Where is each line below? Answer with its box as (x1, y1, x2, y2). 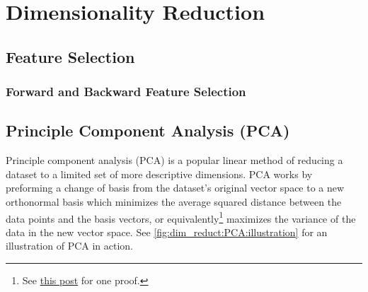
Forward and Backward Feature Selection (6, 83, 246, 100)
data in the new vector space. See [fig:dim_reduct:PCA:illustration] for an (6, 224, 328, 239)
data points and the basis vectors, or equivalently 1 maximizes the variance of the (6, 209, 356, 226)
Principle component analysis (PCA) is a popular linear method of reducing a (6, 153, 343, 168)
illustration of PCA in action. (6, 238, 134, 253)
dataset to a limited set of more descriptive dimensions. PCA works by (6, 166, 313, 181)
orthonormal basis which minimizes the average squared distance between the (6, 194, 342, 209)
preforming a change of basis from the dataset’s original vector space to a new (6, 180, 345, 195)
